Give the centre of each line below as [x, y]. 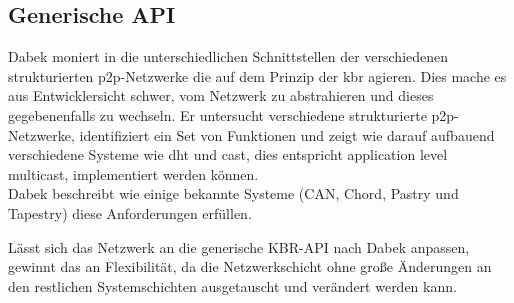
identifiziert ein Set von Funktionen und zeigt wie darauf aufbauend [287, 134]
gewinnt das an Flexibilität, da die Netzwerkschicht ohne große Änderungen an [250, 266]
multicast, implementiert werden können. [133, 173]
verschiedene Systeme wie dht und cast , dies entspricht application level [228, 154]
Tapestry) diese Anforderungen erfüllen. [130, 212]
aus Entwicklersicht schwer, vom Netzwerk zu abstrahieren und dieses [221, 95]
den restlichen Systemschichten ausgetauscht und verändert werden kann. [232, 285]
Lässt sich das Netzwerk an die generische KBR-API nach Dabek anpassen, [239, 246]
